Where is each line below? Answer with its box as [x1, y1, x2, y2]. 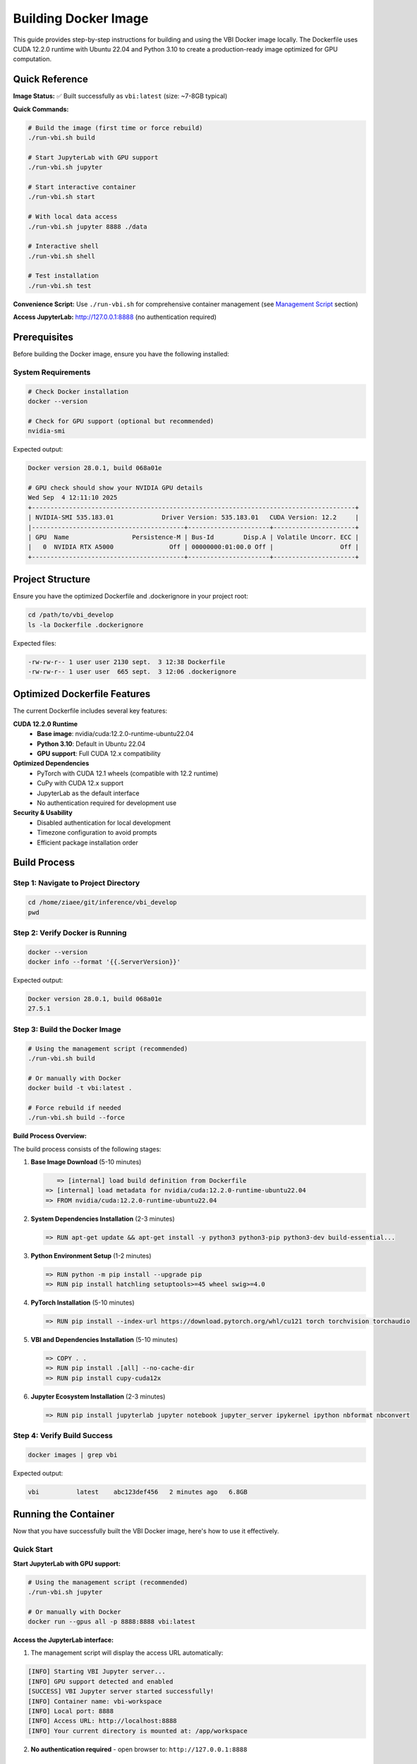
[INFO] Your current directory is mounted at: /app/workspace [28, 1727, 248, 1735]
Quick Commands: [13, 104, 69, 113]
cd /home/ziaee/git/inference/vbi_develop [28, 898, 177, 907]
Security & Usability [13, 809, 73, 817]
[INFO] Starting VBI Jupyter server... [28, 1667, 166, 1676]
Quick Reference [13, 73, 88, 85]
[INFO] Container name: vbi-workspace [28, 1697, 162, 1705]
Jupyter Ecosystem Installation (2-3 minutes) [30, 1392, 166, 1401]
